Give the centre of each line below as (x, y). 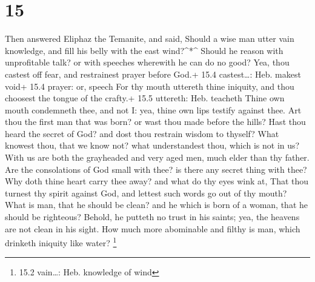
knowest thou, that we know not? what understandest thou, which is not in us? (152, 145)
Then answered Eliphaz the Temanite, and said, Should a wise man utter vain (150, 39)
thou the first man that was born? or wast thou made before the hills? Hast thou (155, 122)
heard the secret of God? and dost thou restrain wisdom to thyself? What (142, 133)
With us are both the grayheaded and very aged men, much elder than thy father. (157, 157)
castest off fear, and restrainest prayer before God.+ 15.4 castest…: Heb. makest (153, 74)
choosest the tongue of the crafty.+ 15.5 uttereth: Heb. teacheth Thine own (145, 98)
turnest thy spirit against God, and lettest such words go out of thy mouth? (146, 193)
